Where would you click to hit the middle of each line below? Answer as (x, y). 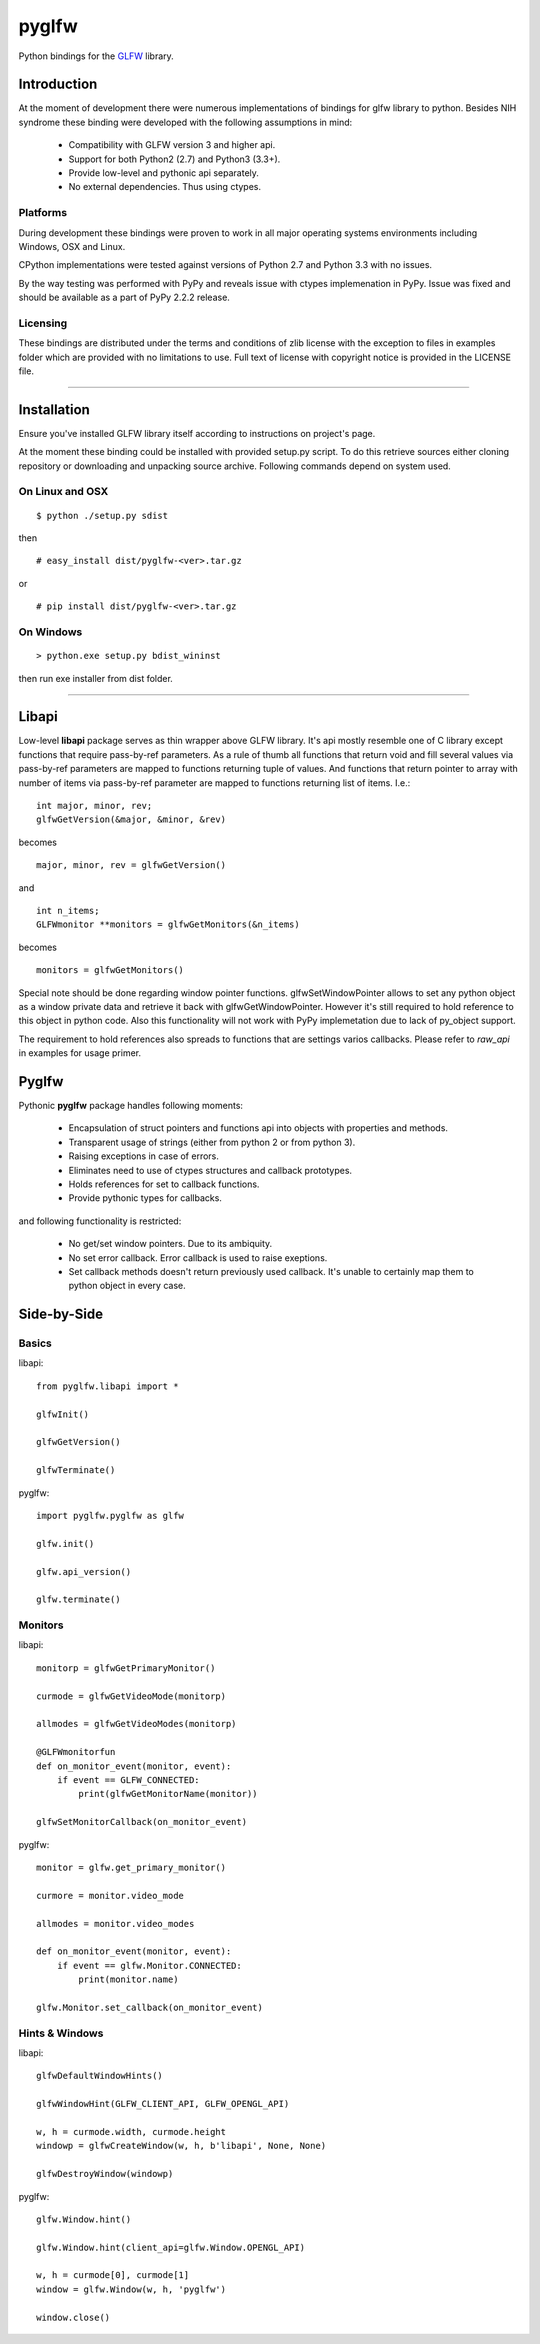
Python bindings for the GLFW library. (96, 56)
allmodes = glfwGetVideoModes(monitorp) (136, 1724)
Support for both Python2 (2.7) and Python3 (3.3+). (174, 159)
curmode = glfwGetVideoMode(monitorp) (131, 1696)
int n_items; (68, 910)
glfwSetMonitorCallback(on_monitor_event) (142, 1822)
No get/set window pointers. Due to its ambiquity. (170, 1244)
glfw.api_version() (84, 1571)
